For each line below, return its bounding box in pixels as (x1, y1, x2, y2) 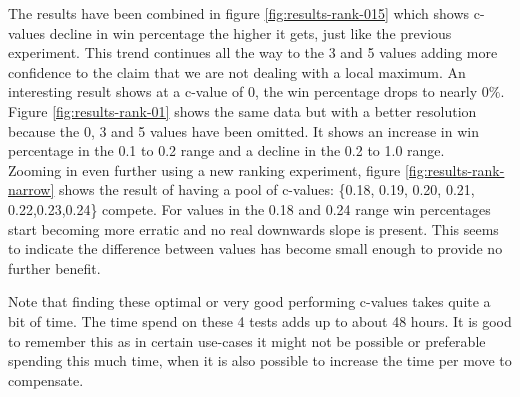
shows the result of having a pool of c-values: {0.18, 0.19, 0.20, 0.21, (59, 179, 475, 200)
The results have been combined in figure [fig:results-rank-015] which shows (8, 3, 470, 23)
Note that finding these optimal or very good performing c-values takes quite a (8, 291, 491, 312)
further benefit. (8, 257, 101, 278)
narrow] (8, 179, 55, 200)
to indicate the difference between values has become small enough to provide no (8, 238, 503, 259)
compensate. (8, 369, 84, 390)
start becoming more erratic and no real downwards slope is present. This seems (8, 218, 499, 239)
